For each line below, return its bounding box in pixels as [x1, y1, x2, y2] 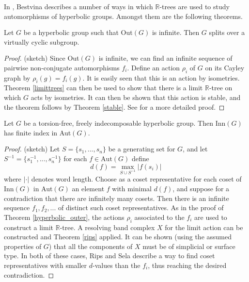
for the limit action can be [165, 222, 243, 232]
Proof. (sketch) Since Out [4, 53, 79, 63]
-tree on [209, 83, 233, 93]
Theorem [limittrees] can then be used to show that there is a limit [4, 83, 203, 93]
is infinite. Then [152, 27, 200, 37]
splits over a [209, 27, 245, 37]
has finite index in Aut [4, 127, 71, 137]
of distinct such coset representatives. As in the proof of [58, 202, 224, 213]
